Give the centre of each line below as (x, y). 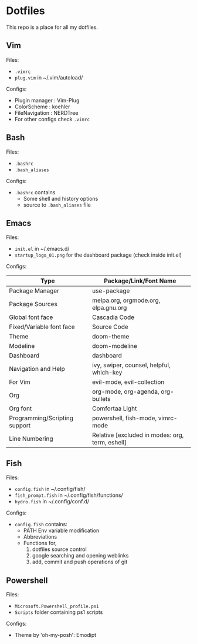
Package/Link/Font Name (140, 281)
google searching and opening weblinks (80, 556)
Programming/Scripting (41, 418)
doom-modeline (115, 346)
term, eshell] (109, 443)
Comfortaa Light (114, 409)
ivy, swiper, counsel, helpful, (131, 365)
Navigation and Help (37, 369)
